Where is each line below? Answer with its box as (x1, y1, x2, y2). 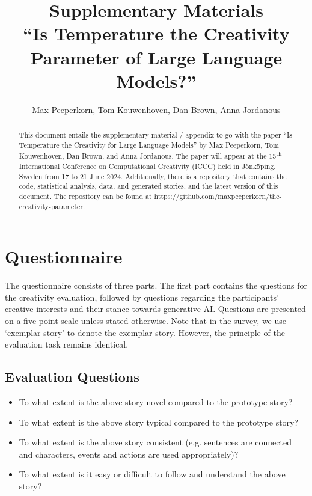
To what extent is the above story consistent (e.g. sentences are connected (19, 436, 292, 449)
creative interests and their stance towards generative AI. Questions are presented (5, 302, 306, 315)
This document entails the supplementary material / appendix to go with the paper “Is (19, 130, 292, 140)
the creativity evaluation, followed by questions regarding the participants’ (5, 290, 279, 303)
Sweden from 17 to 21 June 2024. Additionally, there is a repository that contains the (19, 171, 287, 181)
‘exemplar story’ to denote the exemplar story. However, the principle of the (5, 326, 285, 338)
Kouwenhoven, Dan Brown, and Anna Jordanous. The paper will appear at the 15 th (19, 149, 282, 161)
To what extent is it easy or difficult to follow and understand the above (19, 468, 286, 480)
